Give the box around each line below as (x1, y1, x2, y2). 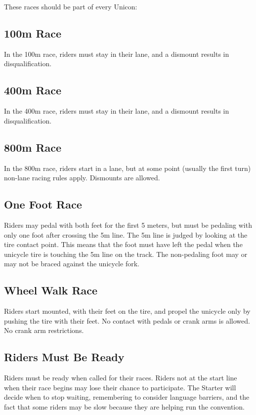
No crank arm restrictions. (4, 325, 84, 335)
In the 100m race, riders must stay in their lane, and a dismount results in (4, 48, 229, 59)
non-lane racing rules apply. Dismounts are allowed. (4, 172, 160, 183)
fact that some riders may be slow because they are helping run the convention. (4, 401, 245, 412)
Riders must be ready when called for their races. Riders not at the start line (4, 373, 237, 383)
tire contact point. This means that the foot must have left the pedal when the (4, 239, 243, 249)
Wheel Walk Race (4, 283, 98, 298)
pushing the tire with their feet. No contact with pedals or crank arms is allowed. (4, 315, 250, 326)
